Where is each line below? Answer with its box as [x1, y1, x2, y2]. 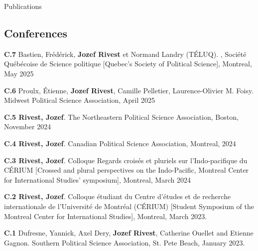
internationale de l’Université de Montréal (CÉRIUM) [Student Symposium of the [4, 201, 254, 211]
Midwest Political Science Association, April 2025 [4, 95, 155, 105]
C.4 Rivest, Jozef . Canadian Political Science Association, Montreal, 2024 [4, 138, 236, 148]
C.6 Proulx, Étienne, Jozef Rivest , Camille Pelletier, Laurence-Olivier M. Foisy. [4, 85, 254, 95]
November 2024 [4, 121, 51, 132]
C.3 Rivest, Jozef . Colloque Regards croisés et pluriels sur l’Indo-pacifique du [4, 155, 248, 165]
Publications [4, 1, 42, 11]
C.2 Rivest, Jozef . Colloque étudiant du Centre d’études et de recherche [4, 191, 231, 202]
